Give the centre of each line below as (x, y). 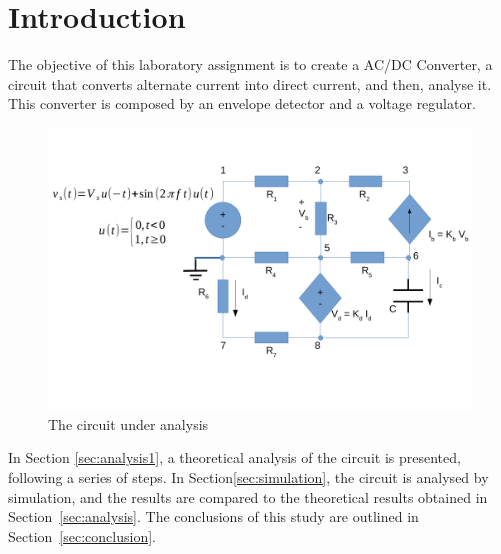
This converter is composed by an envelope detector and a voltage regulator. (242, 103)
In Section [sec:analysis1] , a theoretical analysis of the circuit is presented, (234, 457)
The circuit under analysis (128, 423)
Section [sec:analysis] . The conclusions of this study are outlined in (213, 516)
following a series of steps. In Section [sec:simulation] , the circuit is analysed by (248, 477)
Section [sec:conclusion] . (82, 535)
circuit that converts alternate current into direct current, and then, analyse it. (250, 83)
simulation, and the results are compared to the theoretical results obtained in (248, 496)
